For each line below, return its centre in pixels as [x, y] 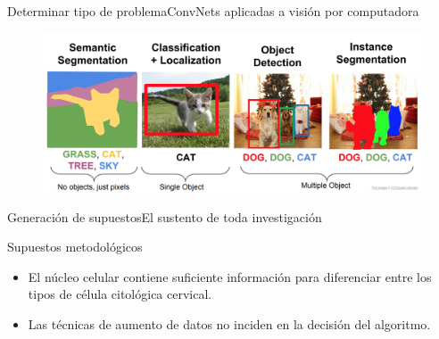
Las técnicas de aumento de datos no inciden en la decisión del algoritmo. [229, 324]
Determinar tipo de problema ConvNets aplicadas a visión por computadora [213, 11]
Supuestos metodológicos [75, 247]
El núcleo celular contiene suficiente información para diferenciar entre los [230, 276]
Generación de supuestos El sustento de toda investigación [165, 216]
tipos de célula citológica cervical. [120, 294]
